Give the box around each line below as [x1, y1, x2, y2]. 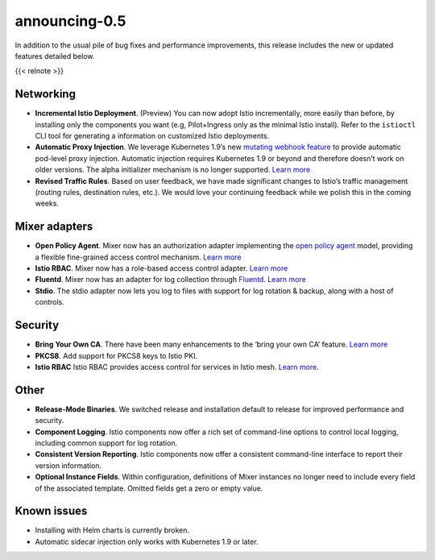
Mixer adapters [14, 220, 93, 234]
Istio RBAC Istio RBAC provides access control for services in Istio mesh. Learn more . [35, 362, 319, 371]
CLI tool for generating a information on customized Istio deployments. [35, 131, 270, 141]
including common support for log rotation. [35, 438, 178, 447]
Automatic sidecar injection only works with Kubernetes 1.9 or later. [35, 537, 259, 546]
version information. [35, 460, 102, 471]
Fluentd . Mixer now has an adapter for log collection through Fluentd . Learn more [35, 275, 306, 284]
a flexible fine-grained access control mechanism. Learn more [35, 252, 242, 262]
